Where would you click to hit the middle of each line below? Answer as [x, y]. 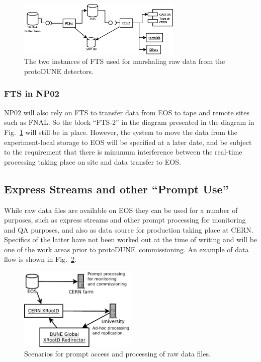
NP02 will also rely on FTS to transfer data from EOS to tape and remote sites [127, 112]
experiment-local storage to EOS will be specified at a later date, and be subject [128, 142]
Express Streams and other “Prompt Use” [116, 189]
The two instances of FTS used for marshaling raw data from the [125, 61]
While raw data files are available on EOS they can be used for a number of [121, 210]
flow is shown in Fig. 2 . [40, 259]
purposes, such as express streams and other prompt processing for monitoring [125, 220]
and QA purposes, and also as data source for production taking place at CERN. [129, 229]
